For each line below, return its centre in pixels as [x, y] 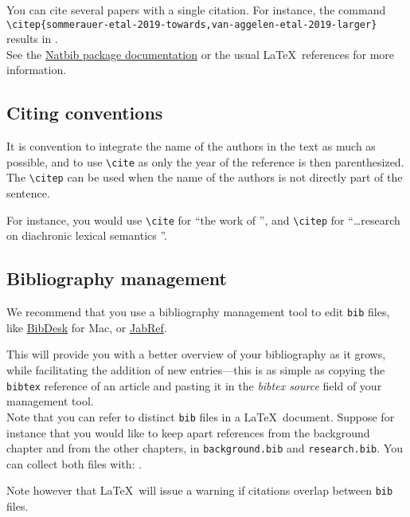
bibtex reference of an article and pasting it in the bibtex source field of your [194, 385]
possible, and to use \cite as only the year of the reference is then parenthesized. [205, 161]
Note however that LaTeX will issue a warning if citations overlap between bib [200, 490]
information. [37, 70]
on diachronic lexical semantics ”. [87, 235]
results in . [32, 39]
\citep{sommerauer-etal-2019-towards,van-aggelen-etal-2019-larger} [192, 24]
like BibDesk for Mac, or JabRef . [87, 327]
